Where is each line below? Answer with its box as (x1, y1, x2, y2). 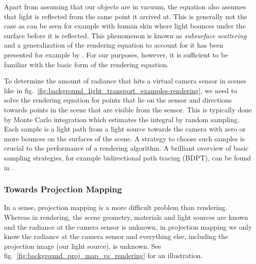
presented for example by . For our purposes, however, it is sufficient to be (4, 49, 228, 59)
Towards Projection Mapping (4, 183, 122, 195)
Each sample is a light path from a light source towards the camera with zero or (4, 124, 246, 134)
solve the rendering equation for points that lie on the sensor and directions (4, 95, 232, 105)
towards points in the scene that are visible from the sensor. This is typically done (4, 104, 252, 114)
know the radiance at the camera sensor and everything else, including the (4, 231, 228, 241)
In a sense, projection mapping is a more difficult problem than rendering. (4, 202, 227, 212)
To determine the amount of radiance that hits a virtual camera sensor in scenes (4, 76, 247, 86)
